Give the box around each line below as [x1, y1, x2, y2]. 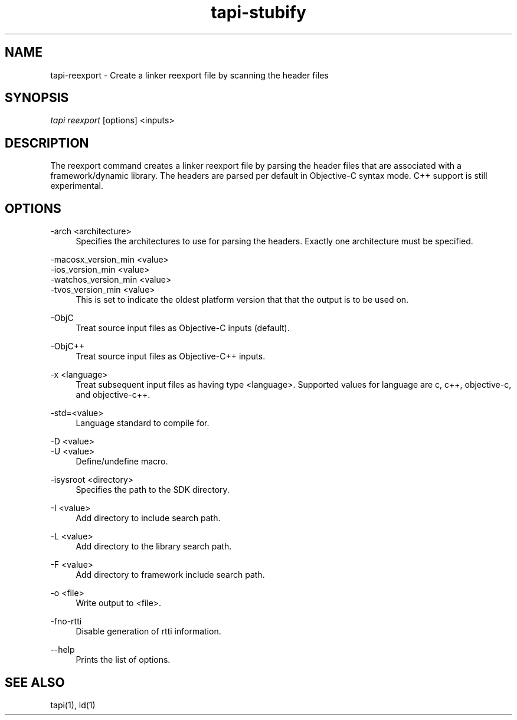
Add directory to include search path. [76, 513, 221, 523]
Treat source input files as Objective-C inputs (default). [76, 323, 290, 333]
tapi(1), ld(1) [50, 699, 96, 710]
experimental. [50, 181, 104, 191]
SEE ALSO [5, 675, 65, 690]
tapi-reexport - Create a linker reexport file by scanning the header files [50, 70, 329, 80]
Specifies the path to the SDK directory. [76, 485, 230, 495]
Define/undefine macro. [76, 456, 168, 467]
